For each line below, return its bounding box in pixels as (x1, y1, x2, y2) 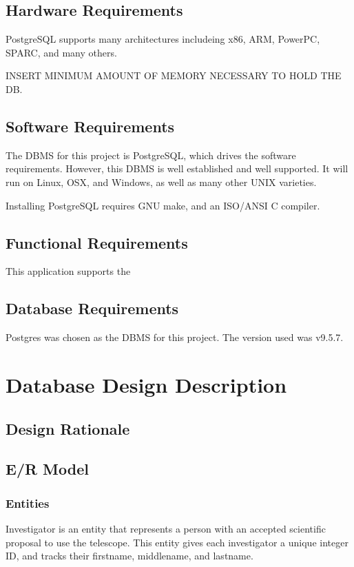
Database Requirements (6, 298, 179, 319)
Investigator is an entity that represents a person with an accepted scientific (6, 521, 326, 535)
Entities (6, 494, 50, 511)
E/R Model (6, 458, 89, 480)
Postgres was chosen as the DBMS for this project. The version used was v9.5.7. (6, 330, 344, 344)
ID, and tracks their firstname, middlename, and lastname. (6, 548, 253, 563)
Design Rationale (6, 417, 130, 439)
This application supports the (6, 264, 131, 278)
